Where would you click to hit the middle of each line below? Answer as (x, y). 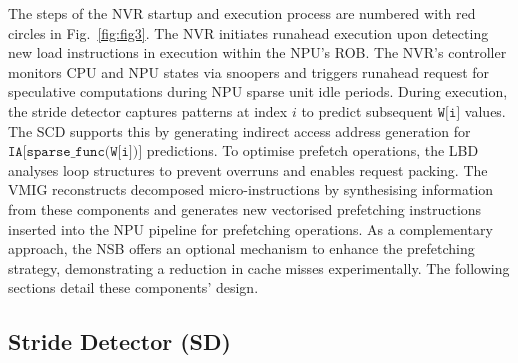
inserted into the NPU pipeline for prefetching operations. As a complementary (250, 228)
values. (485, 110)
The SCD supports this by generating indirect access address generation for (239, 130)
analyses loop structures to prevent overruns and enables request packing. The (248, 169)
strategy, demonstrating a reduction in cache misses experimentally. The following (259, 267)
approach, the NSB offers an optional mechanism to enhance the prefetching (241, 248)
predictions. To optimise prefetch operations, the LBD (312, 150)
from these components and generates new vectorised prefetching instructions (245, 208)
